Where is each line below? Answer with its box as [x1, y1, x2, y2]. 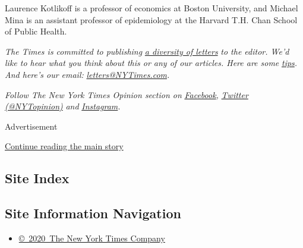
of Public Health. [5, 25, 67, 37]
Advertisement [5, 120, 58, 132]
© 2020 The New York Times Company [18, 231, 165, 244]
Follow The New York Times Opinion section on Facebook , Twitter [5, 88, 248, 101]
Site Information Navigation [5, 204, 181, 222]
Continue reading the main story [5, 140, 124, 152]
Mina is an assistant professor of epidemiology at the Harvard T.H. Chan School [5, 13, 298, 26]
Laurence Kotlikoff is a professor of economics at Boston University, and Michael [5, 2, 298, 14]
